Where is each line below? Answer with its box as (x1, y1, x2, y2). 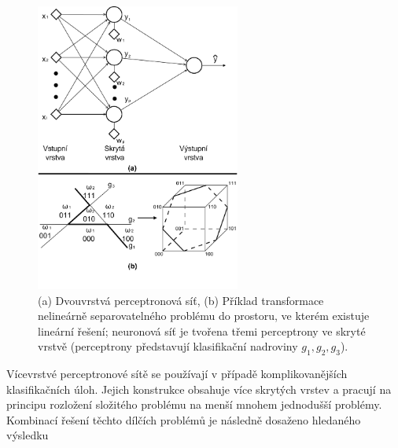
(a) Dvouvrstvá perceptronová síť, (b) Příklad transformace (38, 292, 324, 308)
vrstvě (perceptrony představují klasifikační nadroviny (38, 338, 298, 354)
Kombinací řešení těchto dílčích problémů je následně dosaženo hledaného (6, 411, 361, 428)
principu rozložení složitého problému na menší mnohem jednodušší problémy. (6, 396, 382, 413)
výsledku (6, 427, 49, 443)
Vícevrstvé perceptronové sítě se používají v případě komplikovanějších (6, 365, 348, 382)
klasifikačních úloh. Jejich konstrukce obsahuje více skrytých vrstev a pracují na (6, 380, 392, 397)
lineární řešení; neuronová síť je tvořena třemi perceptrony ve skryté (38, 322, 366, 339)
